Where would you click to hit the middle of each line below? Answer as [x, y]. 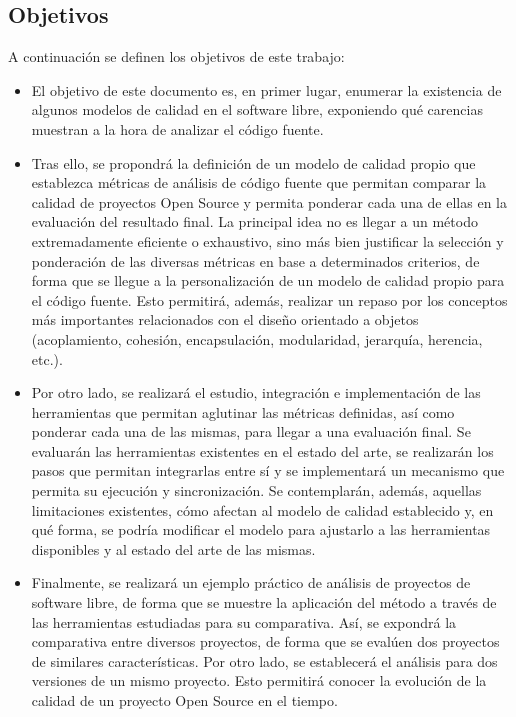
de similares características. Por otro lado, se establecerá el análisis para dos [264, 660]
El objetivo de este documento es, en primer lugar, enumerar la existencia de [266, 89]
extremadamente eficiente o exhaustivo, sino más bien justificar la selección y [267, 240]
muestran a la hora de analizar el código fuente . [177, 128]
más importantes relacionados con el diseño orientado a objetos [225, 319]
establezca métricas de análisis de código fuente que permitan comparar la [259, 182]
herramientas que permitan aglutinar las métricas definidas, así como [243, 411]
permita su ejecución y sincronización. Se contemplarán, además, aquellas [256, 490]
